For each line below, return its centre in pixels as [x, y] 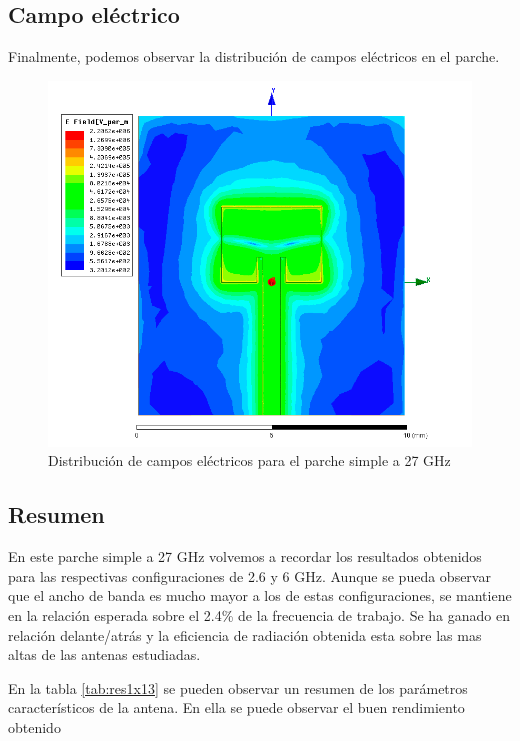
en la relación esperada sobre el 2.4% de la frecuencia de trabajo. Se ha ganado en [259, 615]
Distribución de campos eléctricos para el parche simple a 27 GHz [249, 460]
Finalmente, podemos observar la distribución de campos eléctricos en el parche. [254, 56]
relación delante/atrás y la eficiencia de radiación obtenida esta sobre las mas [245, 634]
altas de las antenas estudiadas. [104, 654]
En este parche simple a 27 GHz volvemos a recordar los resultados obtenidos [245, 556]
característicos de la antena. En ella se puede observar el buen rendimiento [236, 707]
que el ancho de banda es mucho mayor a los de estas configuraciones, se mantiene [260, 595]
